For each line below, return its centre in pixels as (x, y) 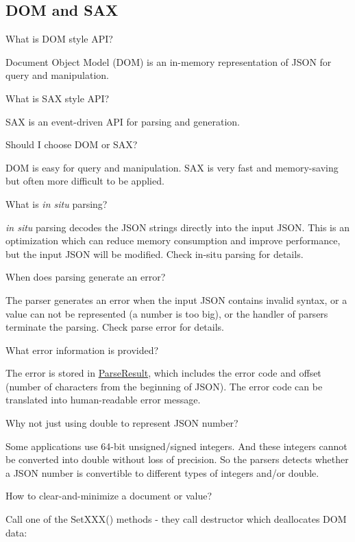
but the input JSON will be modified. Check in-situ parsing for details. (155, 254)
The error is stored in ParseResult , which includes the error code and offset (163, 373)
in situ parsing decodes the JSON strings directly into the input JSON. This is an (177, 227)
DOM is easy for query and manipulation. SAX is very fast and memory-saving (172, 167)
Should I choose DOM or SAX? (72, 144)
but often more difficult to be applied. (85, 181)
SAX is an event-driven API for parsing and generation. (123, 121)
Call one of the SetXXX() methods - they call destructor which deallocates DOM (176, 519)
